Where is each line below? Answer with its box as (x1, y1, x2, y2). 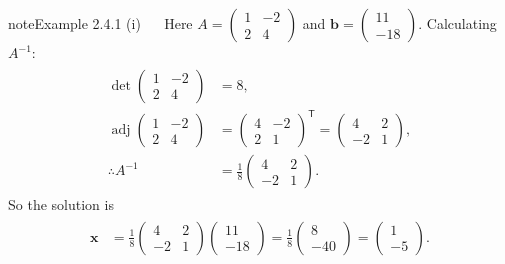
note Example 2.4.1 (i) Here (8, 13, 193, 33)
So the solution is (8, 194, 114, 215)
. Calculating (418, 13, 497, 33)
